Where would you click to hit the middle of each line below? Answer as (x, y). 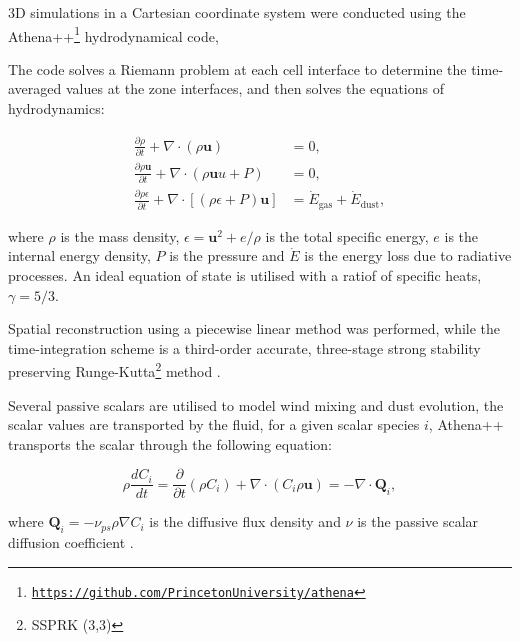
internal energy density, (79, 255)
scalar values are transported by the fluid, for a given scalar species (214, 424)
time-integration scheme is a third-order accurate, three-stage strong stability (244, 347)
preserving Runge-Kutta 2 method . (114, 369)
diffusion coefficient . (71, 542)
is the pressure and (227, 255)
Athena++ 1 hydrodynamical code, (113, 34)
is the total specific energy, (347, 235)
